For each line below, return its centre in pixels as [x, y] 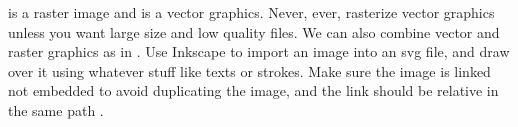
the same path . [56, 109]
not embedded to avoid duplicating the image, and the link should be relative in [253, 90]
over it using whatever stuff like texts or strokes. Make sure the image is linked [249, 70]
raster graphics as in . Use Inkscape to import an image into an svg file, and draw [259, 51]
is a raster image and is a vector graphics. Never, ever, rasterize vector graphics [251, 12]
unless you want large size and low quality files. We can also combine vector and [254, 31]
